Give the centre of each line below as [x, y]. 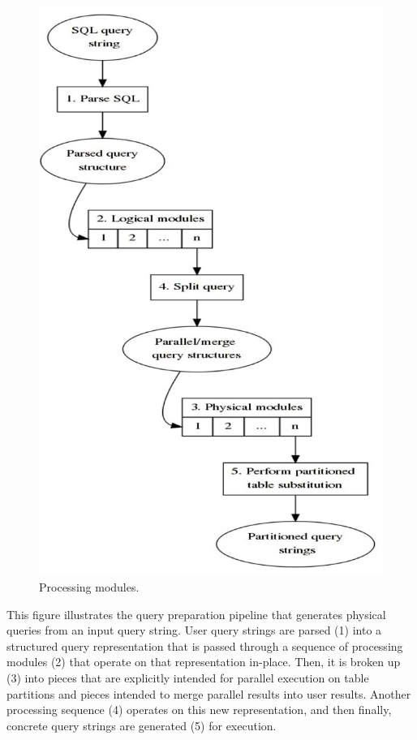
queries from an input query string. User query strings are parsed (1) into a [194, 630]
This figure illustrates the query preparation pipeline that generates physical [196, 614]
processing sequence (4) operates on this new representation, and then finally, [199, 710]
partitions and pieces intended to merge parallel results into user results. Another [209, 693]
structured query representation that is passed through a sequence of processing [205, 645]
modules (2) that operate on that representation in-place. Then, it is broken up [204, 662]
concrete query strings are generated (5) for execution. [142, 725]
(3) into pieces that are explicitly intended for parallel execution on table [188, 677]
